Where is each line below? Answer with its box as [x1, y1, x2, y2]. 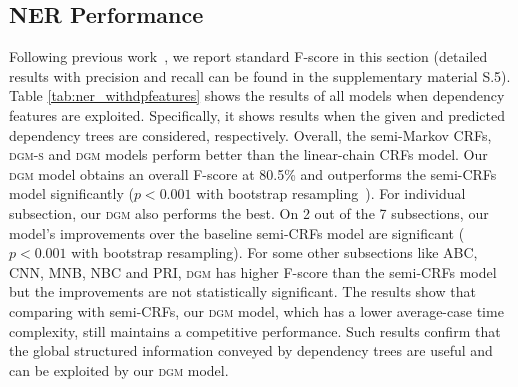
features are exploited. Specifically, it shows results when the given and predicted [9, 104, 505, 125]
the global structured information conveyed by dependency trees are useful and [9, 340, 493, 361]
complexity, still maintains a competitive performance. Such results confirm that [9, 320, 501, 341]
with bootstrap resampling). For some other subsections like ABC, [71, 242, 478, 263]
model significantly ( [9, 183, 134, 204]
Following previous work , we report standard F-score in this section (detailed [9, 46, 488, 67]
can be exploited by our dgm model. [9, 359, 229, 380]
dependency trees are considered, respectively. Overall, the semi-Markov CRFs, [9, 124, 492, 145]
